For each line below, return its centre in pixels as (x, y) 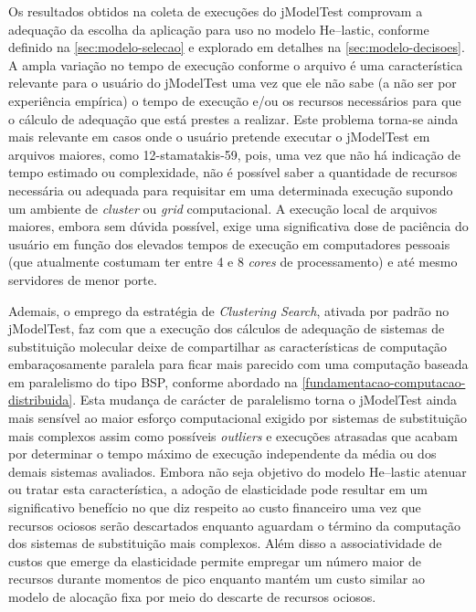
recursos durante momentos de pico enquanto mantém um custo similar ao (217, 579)
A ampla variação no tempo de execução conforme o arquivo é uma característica (236, 64)
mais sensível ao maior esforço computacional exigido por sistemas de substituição (238, 418)
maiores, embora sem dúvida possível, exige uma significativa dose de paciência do (238, 226)
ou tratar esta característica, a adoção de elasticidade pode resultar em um (218, 489)
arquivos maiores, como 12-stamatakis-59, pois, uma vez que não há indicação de (235, 154)
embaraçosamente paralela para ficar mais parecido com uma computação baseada (238, 364)
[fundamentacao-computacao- (384, 381)
